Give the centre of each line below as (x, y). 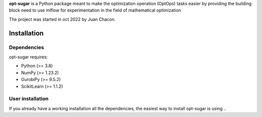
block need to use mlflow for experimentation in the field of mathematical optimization (95, 10)
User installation (29, 99)
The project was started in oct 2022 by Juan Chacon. (62, 19)
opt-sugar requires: (28, 57)
